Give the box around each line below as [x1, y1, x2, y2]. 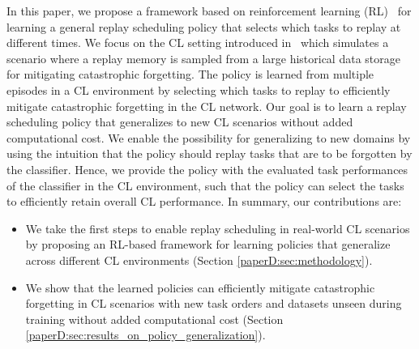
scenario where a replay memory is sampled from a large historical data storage [6, 49, 400, 66]
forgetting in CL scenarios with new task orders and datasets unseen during [25, 295, 402, 312]
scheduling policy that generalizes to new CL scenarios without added [6, 113, 353, 130]
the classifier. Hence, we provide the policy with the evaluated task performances [6, 160, 408, 177]
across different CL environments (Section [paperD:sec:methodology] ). [25, 251, 373, 268]
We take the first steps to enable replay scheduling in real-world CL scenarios [25, 219, 410, 236]
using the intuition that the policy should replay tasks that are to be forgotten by [6, 145, 413, 162]
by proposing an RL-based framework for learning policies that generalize [25, 236, 391, 253]
